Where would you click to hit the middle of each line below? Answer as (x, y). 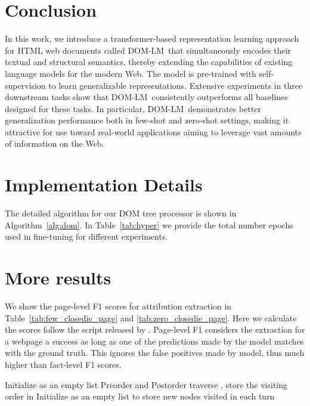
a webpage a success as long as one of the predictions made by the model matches (154, 341)
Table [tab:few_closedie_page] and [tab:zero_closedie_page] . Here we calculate (151, 317)
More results (58, 278)
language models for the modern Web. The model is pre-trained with (131, 73)
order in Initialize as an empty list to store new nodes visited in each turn (140, 396)
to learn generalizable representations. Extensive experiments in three (176, 85)
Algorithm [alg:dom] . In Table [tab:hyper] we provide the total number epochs (149, 224)
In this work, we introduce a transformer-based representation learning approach (152, 38)
